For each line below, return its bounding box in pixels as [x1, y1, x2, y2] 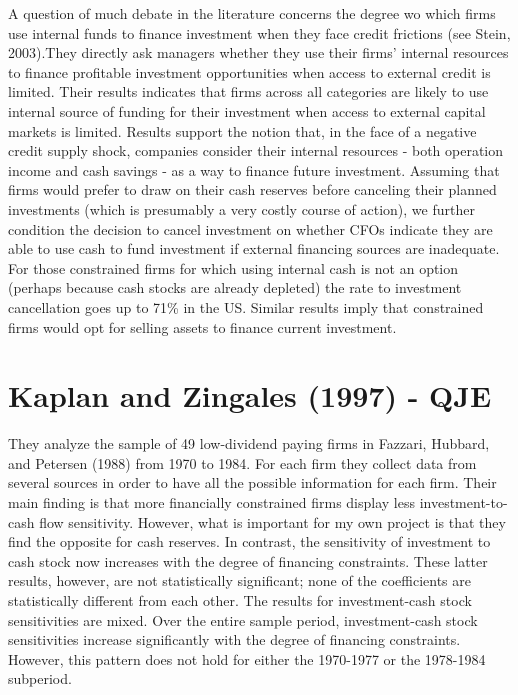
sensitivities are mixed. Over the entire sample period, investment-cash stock [8, 609, 478, 630]
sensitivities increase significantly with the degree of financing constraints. [8, 629, 461, 650]
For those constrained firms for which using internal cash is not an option [8, 257, 459, 278]
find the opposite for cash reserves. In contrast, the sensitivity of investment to [8, 531, 491, 552]
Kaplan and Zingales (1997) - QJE [8, 375, 492, 416]
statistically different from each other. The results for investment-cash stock [8, 589, 472, 610]
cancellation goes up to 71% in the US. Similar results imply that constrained [8, 296, 484, 317]
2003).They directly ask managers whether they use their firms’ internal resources [8, 42, 509, 63]
